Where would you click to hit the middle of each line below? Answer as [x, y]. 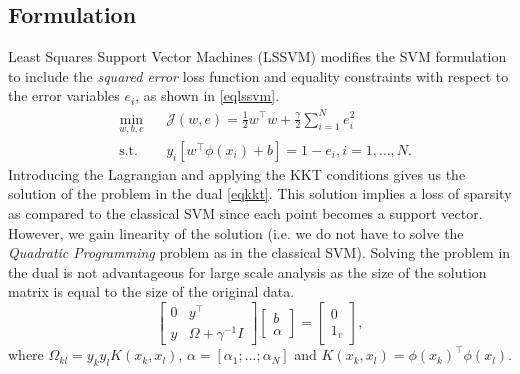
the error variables [64, 95]
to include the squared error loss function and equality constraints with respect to [258, 75]
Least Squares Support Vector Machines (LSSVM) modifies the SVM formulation [257, 56]
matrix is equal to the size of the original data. [151, 291]
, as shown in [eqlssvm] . [207, 95]
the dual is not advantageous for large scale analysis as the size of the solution [247, 271]
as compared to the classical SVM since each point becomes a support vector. [245, 212]
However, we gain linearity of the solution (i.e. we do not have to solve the [236, 232]
